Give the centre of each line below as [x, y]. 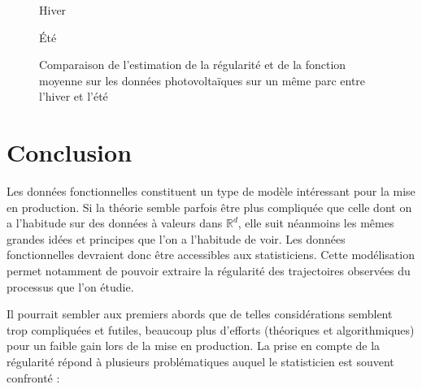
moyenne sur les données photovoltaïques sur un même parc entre [202, 80]
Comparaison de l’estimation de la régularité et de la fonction [193, 65]
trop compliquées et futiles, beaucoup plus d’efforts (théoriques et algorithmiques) [211, 329]
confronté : [33, 377]
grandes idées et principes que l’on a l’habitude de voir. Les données [176, 238]
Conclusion [70, 152]
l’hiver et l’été [74, 96]
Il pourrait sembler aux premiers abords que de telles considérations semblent [200, 314]
